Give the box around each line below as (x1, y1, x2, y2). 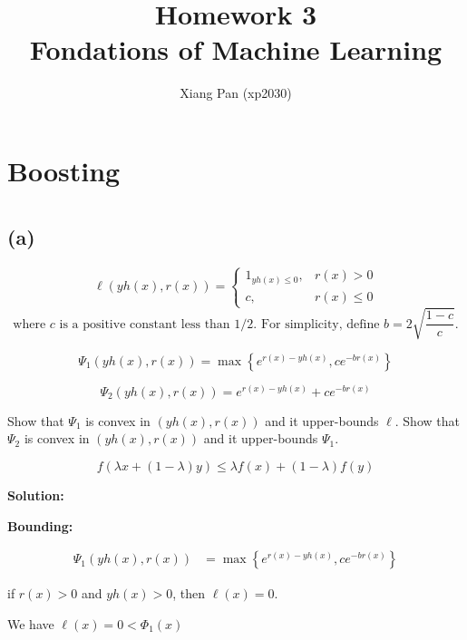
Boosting (7, 151, 121, 189)
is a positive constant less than (59, 317, 230, 331)
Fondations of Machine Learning (29, 31, 443, 68)
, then (172, 584, 206, 603)
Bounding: (7, 516, 73, 535)
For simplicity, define (260, 317, 380, 331)
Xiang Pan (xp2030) (180, 83, 292, 102)
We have (7, 614, 54, 633)
